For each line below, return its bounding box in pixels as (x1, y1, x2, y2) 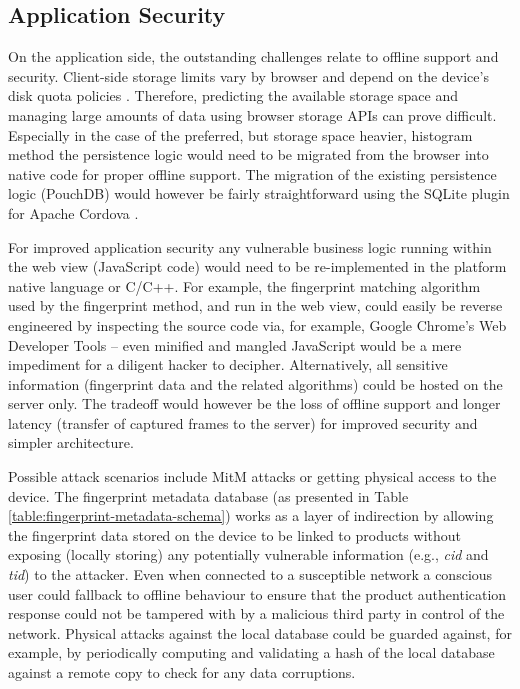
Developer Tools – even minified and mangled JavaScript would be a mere (8, 334, 462, 355)
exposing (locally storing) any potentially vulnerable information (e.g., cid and (8, 544, 489, 565)
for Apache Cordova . (8, 202, 139, 223)
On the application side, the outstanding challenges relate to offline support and (8, 46, 499, 67)
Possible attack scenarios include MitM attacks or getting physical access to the (8, 466, 497, 487)
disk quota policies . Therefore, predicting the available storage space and (8, 85, 459, 106)
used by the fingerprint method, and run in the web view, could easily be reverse (8, 295, 503, 316)
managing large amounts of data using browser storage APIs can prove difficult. (8, 104, 497, 125)
